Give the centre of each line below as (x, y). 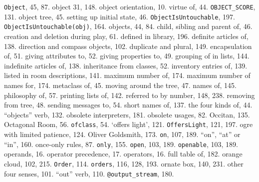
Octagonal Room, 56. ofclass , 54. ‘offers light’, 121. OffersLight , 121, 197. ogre (129, 124)
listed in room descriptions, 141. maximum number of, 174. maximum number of (127, 75)
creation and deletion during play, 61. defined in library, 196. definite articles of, (126, 36)
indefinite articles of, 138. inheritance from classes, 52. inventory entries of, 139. (126, 65)
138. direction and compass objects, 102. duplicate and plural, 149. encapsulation (128, 46)
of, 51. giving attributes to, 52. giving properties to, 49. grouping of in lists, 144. (127, 56)
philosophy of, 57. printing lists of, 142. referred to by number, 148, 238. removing (129, 95)
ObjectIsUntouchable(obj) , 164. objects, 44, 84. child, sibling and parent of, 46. (128, 26)
